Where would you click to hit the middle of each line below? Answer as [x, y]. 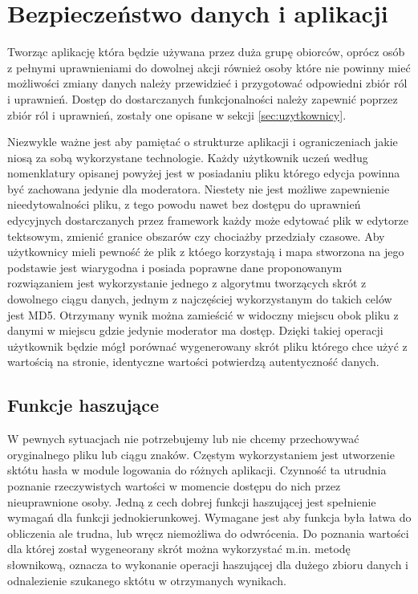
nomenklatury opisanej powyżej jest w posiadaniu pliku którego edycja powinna [204, 173]
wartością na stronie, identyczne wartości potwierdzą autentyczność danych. [193, 362]
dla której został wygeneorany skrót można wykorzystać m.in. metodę [179, 549]
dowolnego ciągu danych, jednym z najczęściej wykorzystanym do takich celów [200, 299]
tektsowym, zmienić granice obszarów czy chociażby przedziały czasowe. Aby [196, 236]
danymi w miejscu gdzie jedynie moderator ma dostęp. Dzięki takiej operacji [195, 330]
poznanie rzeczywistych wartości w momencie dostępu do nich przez [174, 485]
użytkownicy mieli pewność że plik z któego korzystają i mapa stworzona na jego [206, 252]
